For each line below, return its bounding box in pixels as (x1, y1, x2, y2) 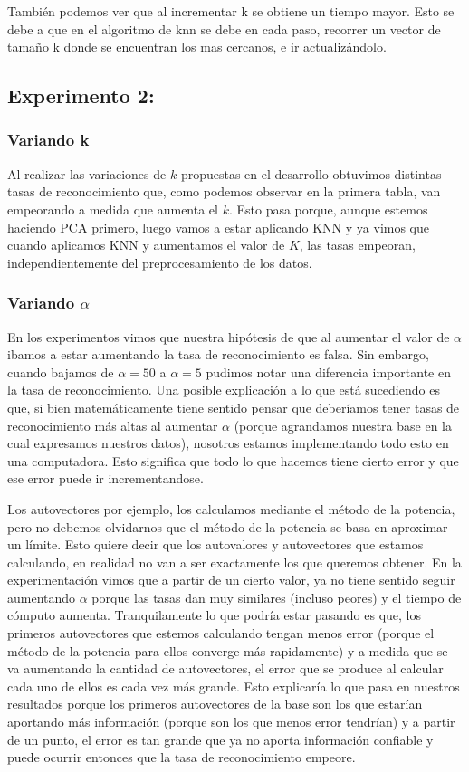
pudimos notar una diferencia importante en (206, 362, 451, 381)
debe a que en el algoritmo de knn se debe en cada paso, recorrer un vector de (7, 19, 441, 38)
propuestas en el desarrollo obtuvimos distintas (180, 164, 442, 183)
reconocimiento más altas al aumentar (7, 415, 218, 434)
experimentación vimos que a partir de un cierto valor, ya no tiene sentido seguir (7, 570, 455, 589)
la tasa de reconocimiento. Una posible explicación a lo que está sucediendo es (7, 380, 440, 399)
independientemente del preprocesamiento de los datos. (7, 253, 312, 272)
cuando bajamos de (7, 362, 114, 381)
